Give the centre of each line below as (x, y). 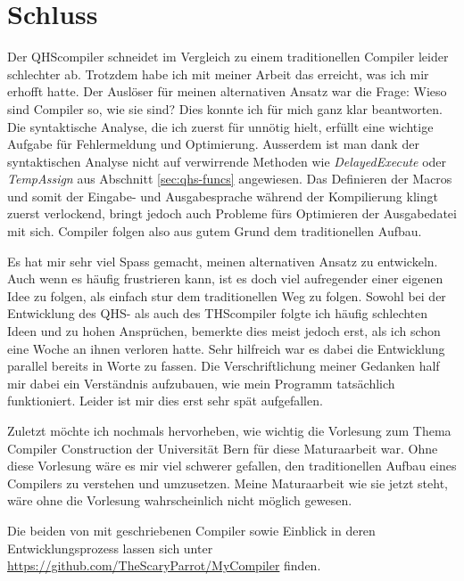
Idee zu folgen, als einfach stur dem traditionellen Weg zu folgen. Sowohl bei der (227, 295)
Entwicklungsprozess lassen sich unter (110, 548)
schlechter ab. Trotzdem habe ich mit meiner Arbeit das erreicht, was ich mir (218, 74)
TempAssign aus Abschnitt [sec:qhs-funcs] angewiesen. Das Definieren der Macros (230, 179)
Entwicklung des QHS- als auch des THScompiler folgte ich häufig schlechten (218, 313)
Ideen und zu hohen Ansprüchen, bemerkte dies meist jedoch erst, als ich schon (224, 331)
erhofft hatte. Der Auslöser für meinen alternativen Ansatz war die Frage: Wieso (227, 91)
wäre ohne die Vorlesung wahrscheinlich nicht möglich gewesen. (180, 500)
